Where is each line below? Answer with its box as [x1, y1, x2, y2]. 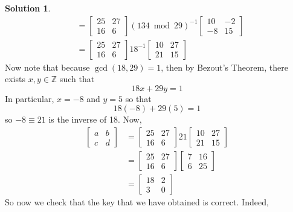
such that [59, 72, 95, 85]
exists [5, 72, 25, 85]
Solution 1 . [5, 2, 51, 14]
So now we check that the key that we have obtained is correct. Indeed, [5, 196, 269, 208]
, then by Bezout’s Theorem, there [161, 60, 288, 73]
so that [125, 92, 152, 104]
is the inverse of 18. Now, [48, 113, 142, 126]
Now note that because [5, 60, 90, 73]
